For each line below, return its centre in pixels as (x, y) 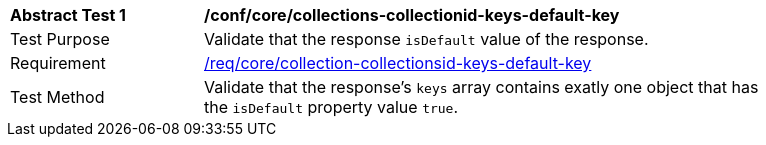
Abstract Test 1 (68, 15)
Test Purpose (60, 39)
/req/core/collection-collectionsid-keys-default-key (398, 63)
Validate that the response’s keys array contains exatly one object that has (481, 87)
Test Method (57, 97)
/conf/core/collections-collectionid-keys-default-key (412, 15)
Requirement (58, 63)
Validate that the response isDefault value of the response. (426, 39)
